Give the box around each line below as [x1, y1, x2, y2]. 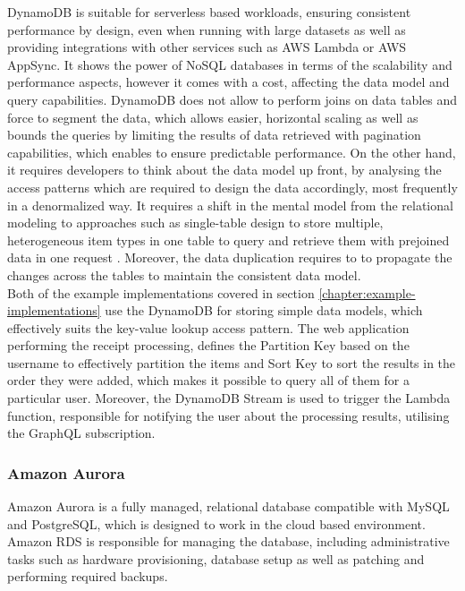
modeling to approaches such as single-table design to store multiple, [7, 213, 384, 232]
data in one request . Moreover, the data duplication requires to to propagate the [7, 248, 452, 267]
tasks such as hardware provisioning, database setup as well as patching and [7, 549, 425, 568]
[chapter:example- [318, 283, 416, 302]
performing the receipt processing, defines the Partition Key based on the [7, 336, 410, 355]
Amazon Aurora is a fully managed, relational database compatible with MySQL [7, 497, 450, 516]
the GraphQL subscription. [7, 424, 156, 442]
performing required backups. [7, 567, 168, 586]
